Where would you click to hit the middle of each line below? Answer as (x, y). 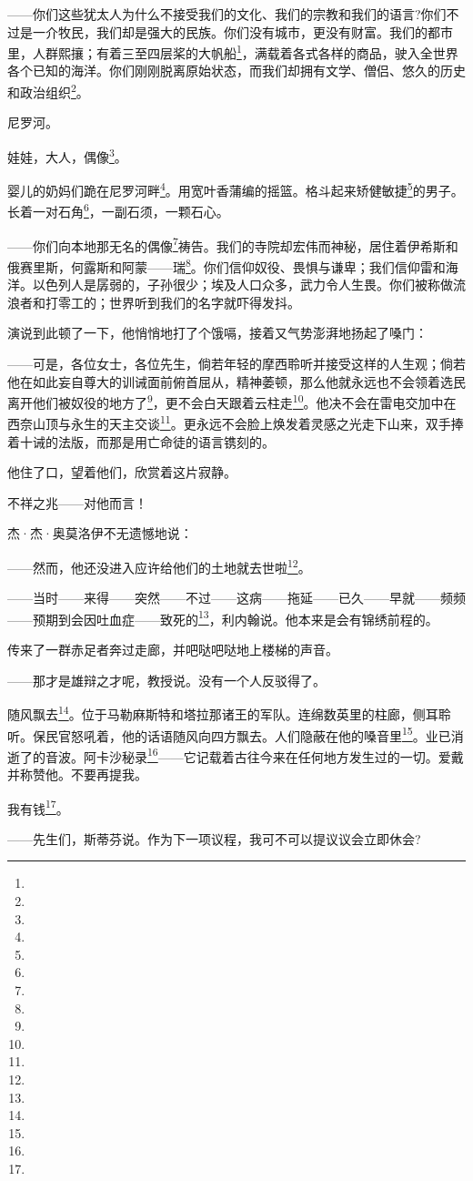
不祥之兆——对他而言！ (77, 502)
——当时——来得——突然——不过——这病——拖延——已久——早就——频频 (236, 598)
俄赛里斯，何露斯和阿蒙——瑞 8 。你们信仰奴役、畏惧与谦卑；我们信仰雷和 (226, 265)
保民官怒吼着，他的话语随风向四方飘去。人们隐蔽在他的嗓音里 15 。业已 (242, 734)
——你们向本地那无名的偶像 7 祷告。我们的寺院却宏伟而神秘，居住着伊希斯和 (233, 244)
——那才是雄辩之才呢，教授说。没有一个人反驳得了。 (166, 680)
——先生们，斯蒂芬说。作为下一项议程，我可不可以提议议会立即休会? (214, 838)
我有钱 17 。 (38, 807)
